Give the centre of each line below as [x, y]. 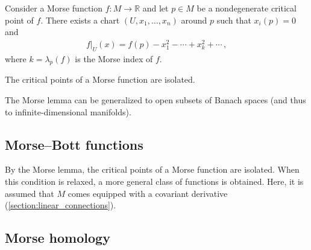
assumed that [30, 193]
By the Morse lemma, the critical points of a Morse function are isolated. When [152, 169]
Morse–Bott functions [74, 144]
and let [155, 8]
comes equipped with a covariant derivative [148, 193]
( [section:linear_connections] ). [61, 205]
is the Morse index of [114, 58]
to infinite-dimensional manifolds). [68, 111]
